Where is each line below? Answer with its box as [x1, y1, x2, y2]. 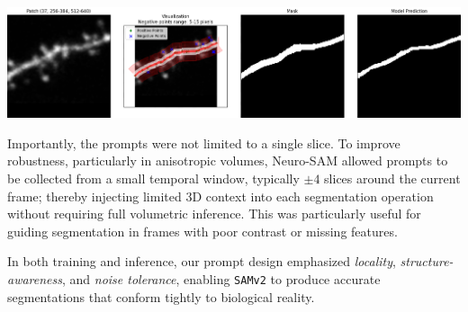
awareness [7, 269, 62, 288]
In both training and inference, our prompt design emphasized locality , [7, 252, 396, 271]
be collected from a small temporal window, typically [7, 168, 300, 187]
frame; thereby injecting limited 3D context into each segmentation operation [7, 186, 434, 205]
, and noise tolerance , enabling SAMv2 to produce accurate [62, 269, 381, 288]
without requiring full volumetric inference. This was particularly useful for [7, 204, 421, 223]
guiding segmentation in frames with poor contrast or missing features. [7, 221, 398, 240]
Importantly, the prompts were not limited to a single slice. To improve [7, 133, 400, 152]
